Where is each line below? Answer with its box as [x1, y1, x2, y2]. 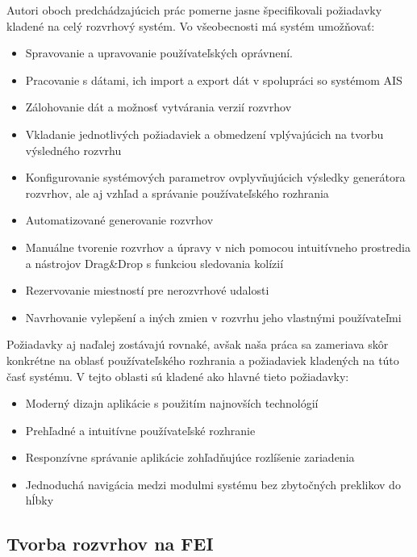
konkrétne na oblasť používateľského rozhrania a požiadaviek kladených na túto [6, 351, 399, 368]
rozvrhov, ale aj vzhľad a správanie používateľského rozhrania [25, 184, 329, 201]
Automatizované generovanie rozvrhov [25, 211, 214, 228]
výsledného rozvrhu [25, 141, 122, 158]
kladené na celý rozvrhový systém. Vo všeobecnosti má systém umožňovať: [6, 17, 375, 34]
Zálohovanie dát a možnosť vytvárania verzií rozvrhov [25, 98, 292, 115]
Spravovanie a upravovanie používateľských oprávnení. [25, 44, 293, 61]
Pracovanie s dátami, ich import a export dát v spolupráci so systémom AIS [25, 71, 402, 88]
